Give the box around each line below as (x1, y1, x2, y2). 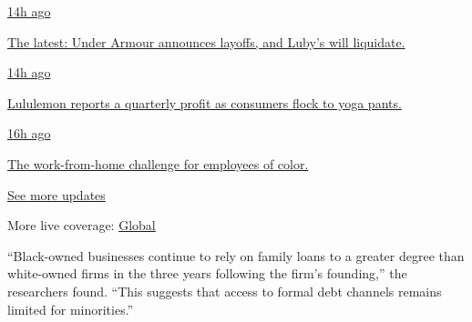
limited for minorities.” (7, 299, 134, 318)
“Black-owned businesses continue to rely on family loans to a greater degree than (7, 246, 465, 265)
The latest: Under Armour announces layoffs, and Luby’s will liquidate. (7, 32, 405, 51)
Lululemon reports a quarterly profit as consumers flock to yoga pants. (7, 93, 402, 112)
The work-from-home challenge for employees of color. (7, 154, 309, 173)
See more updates (7, 185, 106, 204)
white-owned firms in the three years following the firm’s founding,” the (7, 264, 407, 283)
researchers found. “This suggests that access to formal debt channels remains (7, 281, 442, 300)
